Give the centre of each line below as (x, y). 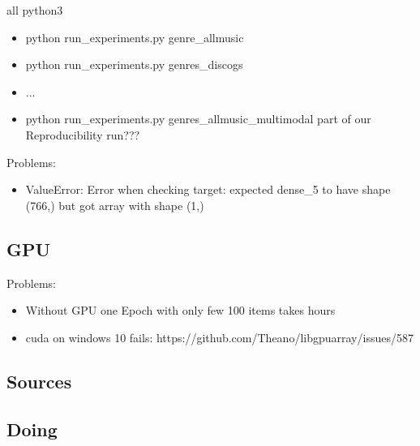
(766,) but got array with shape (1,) (115, 205)
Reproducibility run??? (83, 134)
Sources (39, 381)
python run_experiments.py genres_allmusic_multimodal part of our (198, 119)
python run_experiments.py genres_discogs (134, 64)
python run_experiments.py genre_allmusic (135, 37)
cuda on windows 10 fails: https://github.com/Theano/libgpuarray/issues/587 (219, 337)
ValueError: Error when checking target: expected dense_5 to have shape (208, 189)
